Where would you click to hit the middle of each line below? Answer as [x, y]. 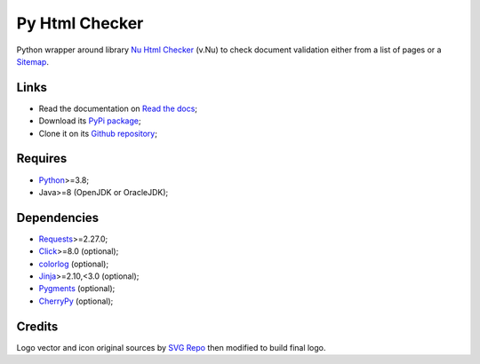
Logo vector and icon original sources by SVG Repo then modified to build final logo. [171, 347]
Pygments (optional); [77, 289]
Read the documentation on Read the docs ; [118, 108]
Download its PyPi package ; [90, 121]
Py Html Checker [80, 23]
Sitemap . [32, 61]
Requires [42, 158]
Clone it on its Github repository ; [98, 133]
